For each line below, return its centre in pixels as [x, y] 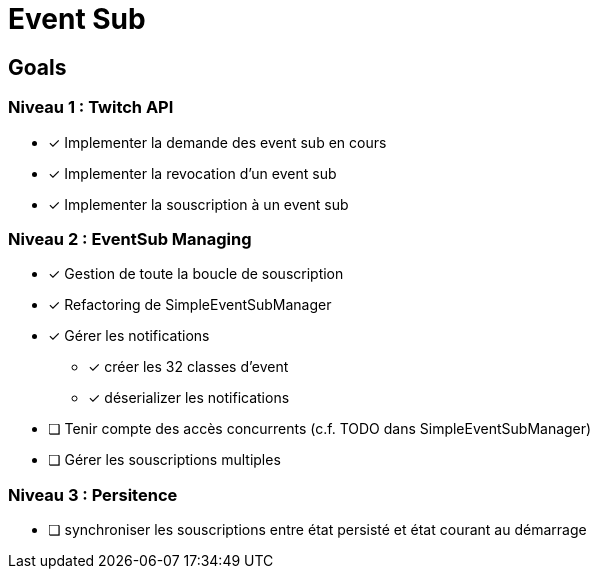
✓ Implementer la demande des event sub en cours [217, 142]
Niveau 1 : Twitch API [91, 107]
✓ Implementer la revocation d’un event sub [192, 173]
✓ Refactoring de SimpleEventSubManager [190, 305]
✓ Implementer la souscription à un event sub [198, 204]
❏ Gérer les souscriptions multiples [164, 460]
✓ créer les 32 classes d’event [188, 367]
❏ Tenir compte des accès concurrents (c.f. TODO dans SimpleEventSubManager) [320, 429]
